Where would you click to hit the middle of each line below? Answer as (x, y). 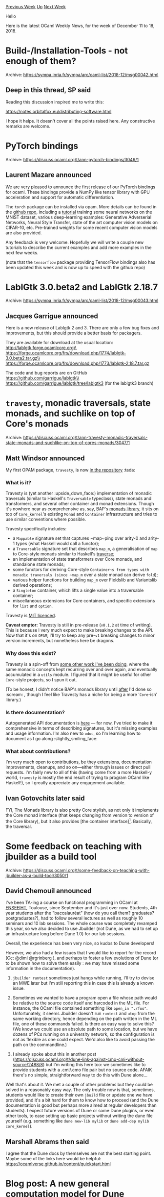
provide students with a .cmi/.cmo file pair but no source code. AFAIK (82, 1070)
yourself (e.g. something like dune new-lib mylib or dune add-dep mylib (77, 1121)
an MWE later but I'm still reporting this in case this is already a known (83, 983)
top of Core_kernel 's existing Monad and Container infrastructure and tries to (82, 514)
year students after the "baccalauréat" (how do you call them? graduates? (80, 913)
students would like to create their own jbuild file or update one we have (79, 1095)
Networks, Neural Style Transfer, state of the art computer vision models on (82, 222)
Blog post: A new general (57, 1184)
